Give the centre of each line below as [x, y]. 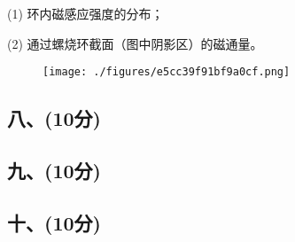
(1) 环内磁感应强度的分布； [85, 13]
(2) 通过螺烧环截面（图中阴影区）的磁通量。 [135, 43]
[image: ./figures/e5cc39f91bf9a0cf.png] [167, 72]
